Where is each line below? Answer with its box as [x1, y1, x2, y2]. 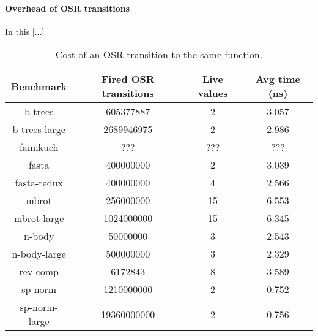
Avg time [256, 72, 301, 86]
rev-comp [19, 264, 59, 279]
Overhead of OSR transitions [5, 1, 130, 14]
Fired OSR [101, 72, 155, 86]
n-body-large [12, 246, 66, 261]
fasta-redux [15, 175, 63, 190]
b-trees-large [12, 122, 65, 137]
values [198, 86, 228, 101]
